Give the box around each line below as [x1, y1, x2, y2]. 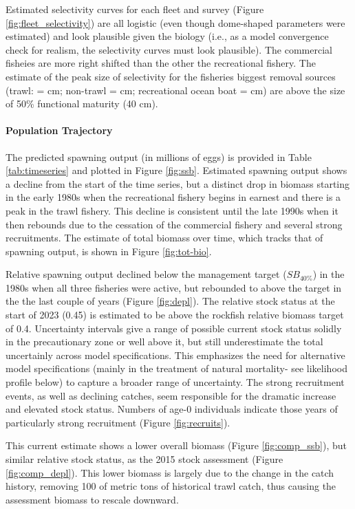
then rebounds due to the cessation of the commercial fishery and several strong [6, 217, 343, 231]
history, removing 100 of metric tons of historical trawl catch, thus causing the [6, 479, 336, 493]
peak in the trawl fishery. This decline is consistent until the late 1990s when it [6, 203, 338, 217]
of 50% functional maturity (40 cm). [6, 96, 158, 111]
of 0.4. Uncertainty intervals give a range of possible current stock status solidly [6, 321, 342, 335]
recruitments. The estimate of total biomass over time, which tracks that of [6, 230, 323, 245]
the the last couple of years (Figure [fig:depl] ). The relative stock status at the [6, 294, 335, 308]
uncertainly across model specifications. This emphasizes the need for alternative [6, 347, 345, 362]
